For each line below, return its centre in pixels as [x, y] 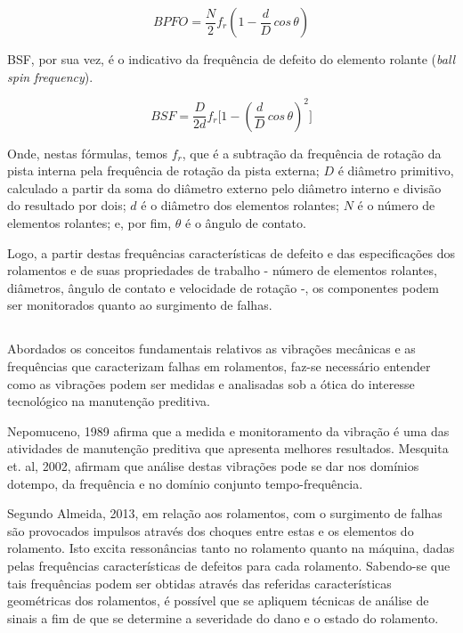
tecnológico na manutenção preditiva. [109, 401]
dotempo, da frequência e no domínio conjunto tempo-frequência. [185, 483]
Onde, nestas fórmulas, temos [87, 153]
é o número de [396, 205]
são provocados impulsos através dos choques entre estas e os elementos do [211, 530]
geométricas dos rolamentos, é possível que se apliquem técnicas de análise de [218, 601]
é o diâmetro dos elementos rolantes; [240, 205]
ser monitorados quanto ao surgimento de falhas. [140, 305]
